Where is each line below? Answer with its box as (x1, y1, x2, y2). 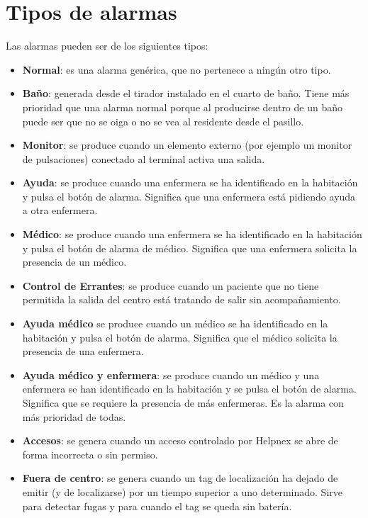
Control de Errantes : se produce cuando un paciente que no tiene (22, 278, 319, 293)
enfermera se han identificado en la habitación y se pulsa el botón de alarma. (22, 381, 357, 396)
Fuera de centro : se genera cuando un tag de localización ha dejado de (22, 471, 338, 485)
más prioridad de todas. (22, 409, 126, 424)
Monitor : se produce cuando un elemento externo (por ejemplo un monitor (22, 137, 352, 152)
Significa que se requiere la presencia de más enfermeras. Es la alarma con (22, 395, 344, 410)
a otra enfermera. (22, 203, 98, 218)
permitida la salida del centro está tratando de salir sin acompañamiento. (22, 292, 341, 307)
